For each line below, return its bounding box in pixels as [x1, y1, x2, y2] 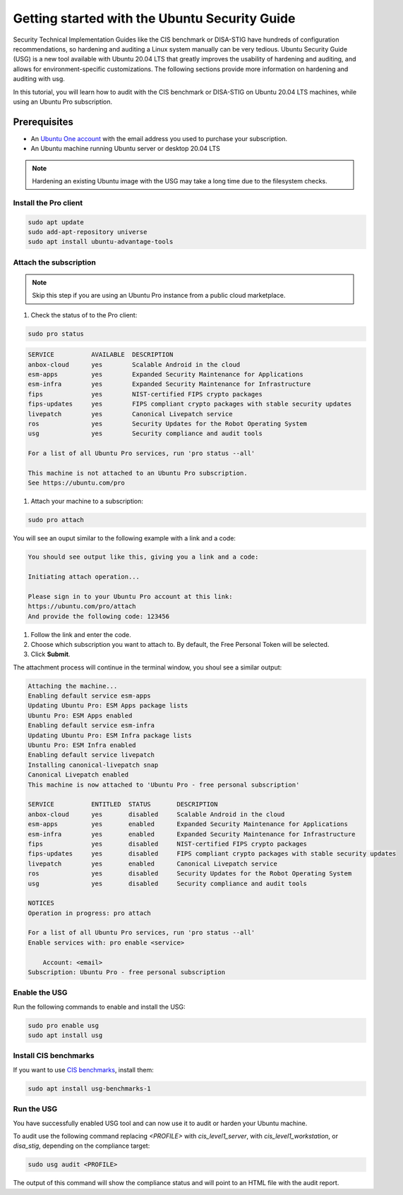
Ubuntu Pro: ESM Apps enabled [28, 711, 133, 720]
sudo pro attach [28, 516, 85, 524]
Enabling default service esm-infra [28, 722, 155, 729]
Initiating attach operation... [28, 572, 140, 581]
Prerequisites [13, 116, 73, 128]
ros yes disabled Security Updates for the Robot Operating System [28, 870, 352, 878]
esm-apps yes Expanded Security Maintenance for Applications [28, 370, 303, 378]
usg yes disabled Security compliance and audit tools [28, 879, 307, 887]
